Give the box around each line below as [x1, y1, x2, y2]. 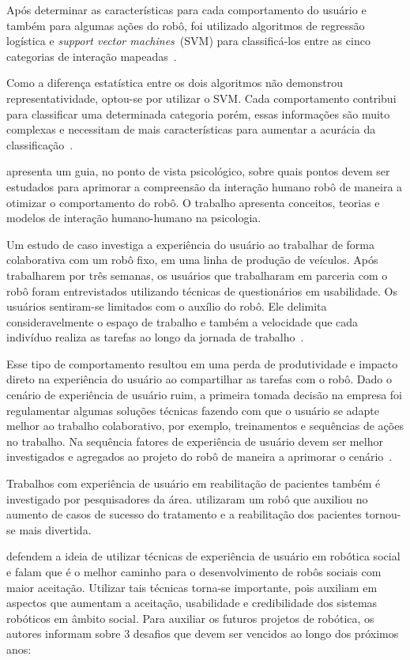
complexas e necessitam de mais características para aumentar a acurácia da [6, 121, 376, 138]
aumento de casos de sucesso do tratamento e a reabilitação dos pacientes [6, 506, 362, 522]
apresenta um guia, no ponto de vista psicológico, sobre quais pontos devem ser [6, 163, 390, 179]
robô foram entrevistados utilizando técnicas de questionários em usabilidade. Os [6, 282, 397, 299]
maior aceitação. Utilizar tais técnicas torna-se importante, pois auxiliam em [6, 579, 378, 595]
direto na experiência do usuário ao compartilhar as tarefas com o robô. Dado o [6, 371, 392, 387]
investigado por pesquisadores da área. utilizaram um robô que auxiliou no [6, 490, 368, 507]
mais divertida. [19, 521, 92, 537]
